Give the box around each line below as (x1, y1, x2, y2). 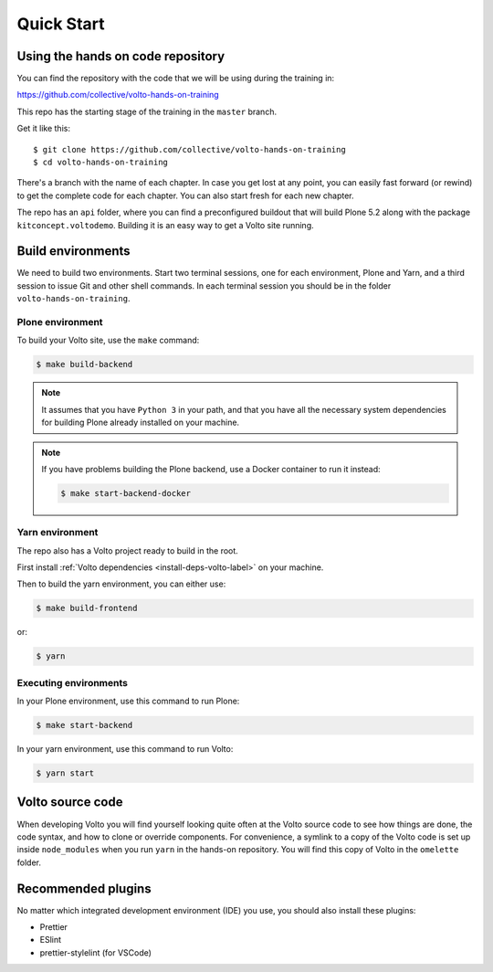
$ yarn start (36, 768, 95, 778)
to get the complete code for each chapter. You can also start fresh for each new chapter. (16, 190, 354, 201)
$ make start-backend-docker (60, 488, 192, 498)
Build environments (16, 243, 131, 259)
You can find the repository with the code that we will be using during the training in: (16, 73, 335, 84)
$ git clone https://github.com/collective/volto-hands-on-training (33, 144, 346, 154)
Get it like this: (16, 123, 70, 134)
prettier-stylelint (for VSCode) (39, 946, 152, 958)
